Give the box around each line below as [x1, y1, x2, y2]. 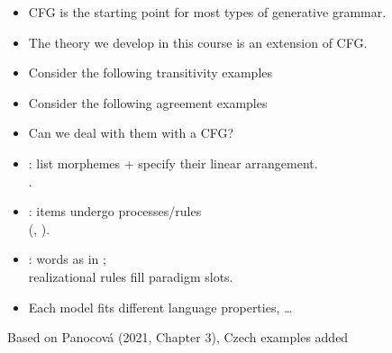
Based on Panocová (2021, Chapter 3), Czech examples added [7, 328, 349, 347]
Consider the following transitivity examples [28, 63, 273, 82]
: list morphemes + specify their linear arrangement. [28, 153, 318, 172]
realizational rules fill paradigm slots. [28, 267, 233, 285]
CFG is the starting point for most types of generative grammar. [28, 3, 387, 21]
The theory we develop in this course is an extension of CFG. [28, 32, 368, 51]
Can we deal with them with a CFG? [28, 123, 234, 142]
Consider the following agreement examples [28, 93, 268, 112]
